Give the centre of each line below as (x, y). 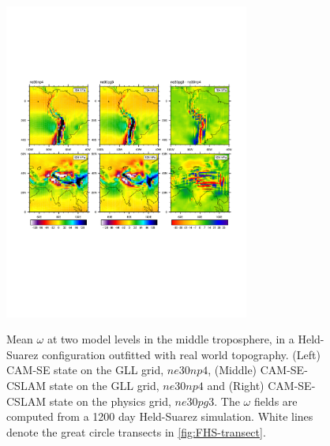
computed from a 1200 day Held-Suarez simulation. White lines (160, 416)
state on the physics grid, (110, 401)
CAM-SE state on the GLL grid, (85, 370)
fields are (276, 401)
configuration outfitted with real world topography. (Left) (181, 354)
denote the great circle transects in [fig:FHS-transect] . (136, 431)
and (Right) (236, 385)
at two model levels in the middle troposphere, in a (171, 339)
